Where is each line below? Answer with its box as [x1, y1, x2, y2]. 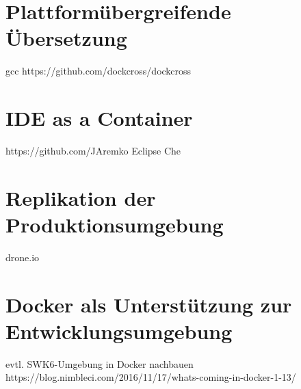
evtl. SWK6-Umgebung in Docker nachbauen [5, 356, 194, 371]
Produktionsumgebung [5, 211, 224, 238]
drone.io [5, 250, 40, 264]
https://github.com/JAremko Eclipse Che [5, 144, 181, 158]
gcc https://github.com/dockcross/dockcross [5, 64, 192, 78]
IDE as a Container [5, 104, 193, 132]
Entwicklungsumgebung [5, 317, 233, 345]
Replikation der [5, 183, 156, 211]
